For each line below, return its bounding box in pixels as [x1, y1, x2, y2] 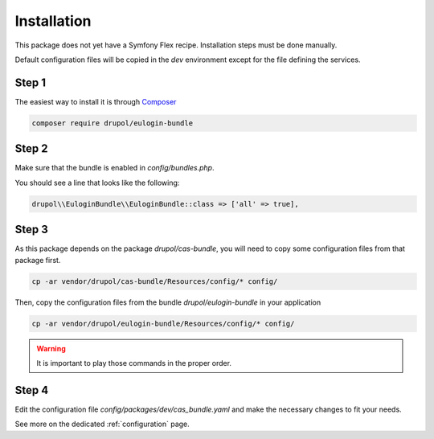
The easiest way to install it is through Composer [14, 96, 177, 106]
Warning [36, 343, 66, 353]
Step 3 [14, 223, 48, 236]
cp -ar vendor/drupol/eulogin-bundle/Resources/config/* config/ [31, 318, 295, 328]
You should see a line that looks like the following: [14, 178, 180, 187]
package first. [14, 255, 61, 265]
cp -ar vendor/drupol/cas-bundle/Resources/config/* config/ [31, 277, 278, 285]
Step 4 [14, 383, 49, 397]
